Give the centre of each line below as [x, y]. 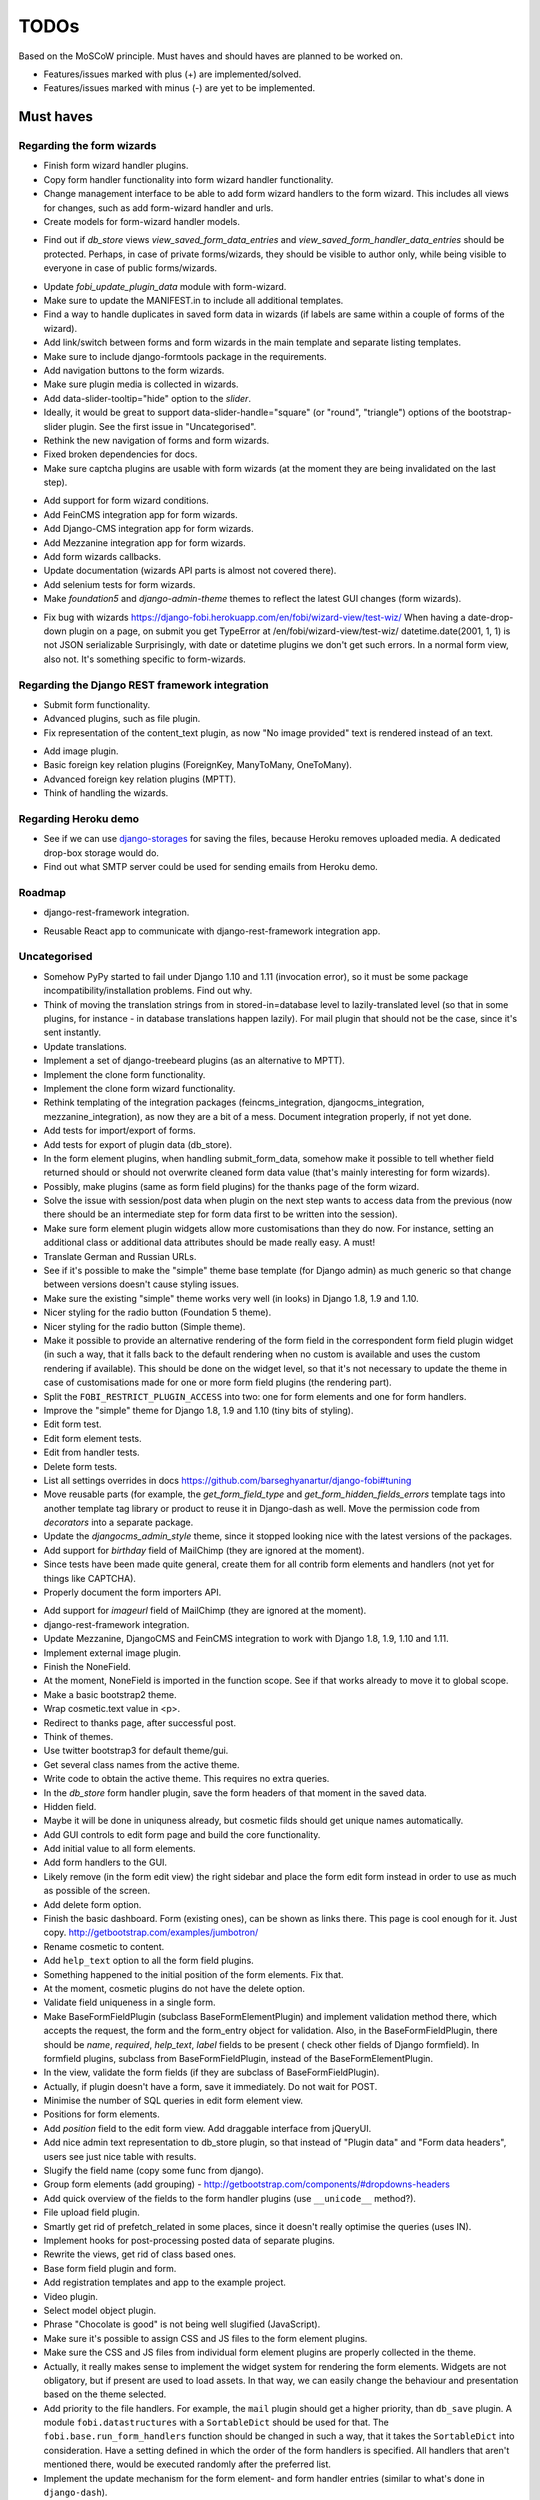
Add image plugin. [81, 751]
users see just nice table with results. [120, 2156]
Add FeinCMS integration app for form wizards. [141, 514]
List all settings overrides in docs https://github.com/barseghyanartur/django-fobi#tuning [227, 1480]
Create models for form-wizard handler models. [141, 222]
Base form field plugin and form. [110, 2268]
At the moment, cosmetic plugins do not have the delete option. [174, 1988]
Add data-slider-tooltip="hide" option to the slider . [147, 398]
